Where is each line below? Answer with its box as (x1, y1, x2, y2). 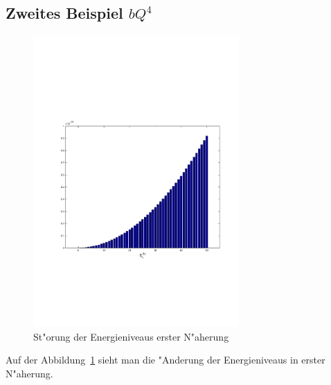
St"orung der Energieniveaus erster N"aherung (33, 329, 229, 343)
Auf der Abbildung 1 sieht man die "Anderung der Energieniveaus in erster (6, 352, 325, 367)
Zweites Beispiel (6, 2, 123, 24)
